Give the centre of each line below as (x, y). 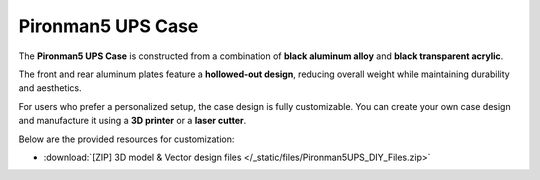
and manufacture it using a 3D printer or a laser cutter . (132, 121)
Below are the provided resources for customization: (126, 139)
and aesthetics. (50, 88)
